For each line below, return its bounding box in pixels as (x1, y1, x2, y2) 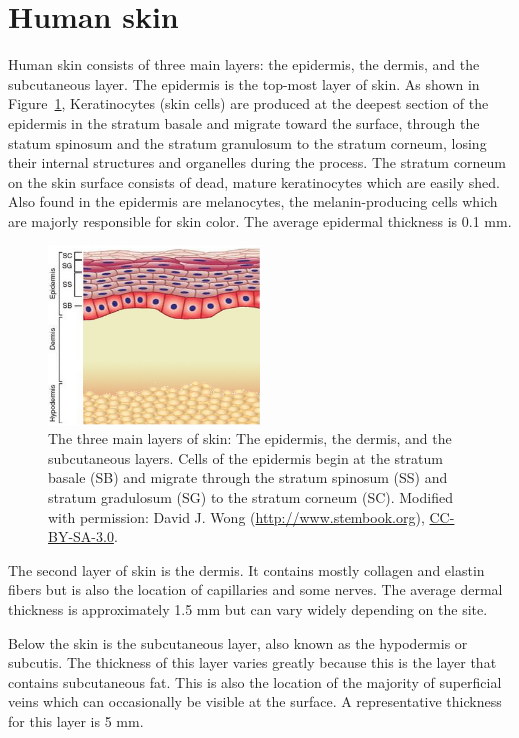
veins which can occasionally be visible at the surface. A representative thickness (8, 691, 502, 712)
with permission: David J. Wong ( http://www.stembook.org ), (48, 506, 425, 527)
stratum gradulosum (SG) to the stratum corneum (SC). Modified (48, 487, 453, 508)
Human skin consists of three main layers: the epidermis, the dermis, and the (8, 54, 480, 75)
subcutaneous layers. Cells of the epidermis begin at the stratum (48, 447, 443, 468)
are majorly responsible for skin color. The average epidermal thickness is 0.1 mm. (8, 210, 512, 231)
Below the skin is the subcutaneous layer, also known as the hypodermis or (8, 632, 468, 653)
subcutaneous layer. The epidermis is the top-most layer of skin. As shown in (8, 73, 480, 94)
